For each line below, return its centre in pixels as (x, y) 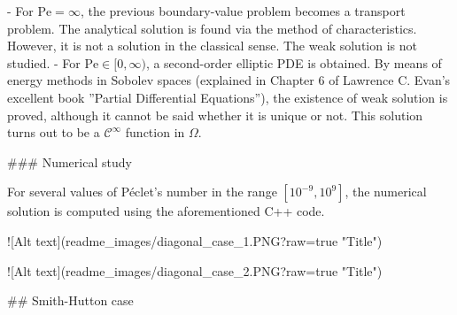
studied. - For (44, 62)
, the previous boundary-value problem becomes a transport (243, 11)
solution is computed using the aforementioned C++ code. (166, 211)
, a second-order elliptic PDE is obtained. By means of (294, 62)
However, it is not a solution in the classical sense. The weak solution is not (212, 46)
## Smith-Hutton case (70, 300)
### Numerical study (70, 161)
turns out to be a (54, 132)
